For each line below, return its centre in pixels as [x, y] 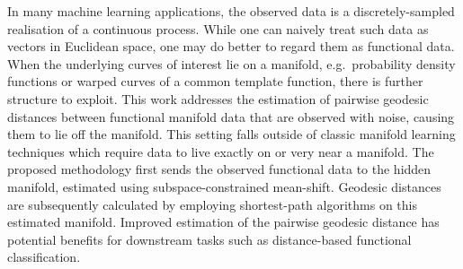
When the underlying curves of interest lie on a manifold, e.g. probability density [231, 63]
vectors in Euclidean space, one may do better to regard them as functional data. [231, 46]
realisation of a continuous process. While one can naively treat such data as [218, 28]
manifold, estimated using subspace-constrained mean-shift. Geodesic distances [224, 186]
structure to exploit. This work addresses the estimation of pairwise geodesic [218, 98]
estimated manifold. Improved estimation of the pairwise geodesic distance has [223, 222]
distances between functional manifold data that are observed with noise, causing [231, 116]
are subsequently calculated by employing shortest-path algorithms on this [212, 204]
